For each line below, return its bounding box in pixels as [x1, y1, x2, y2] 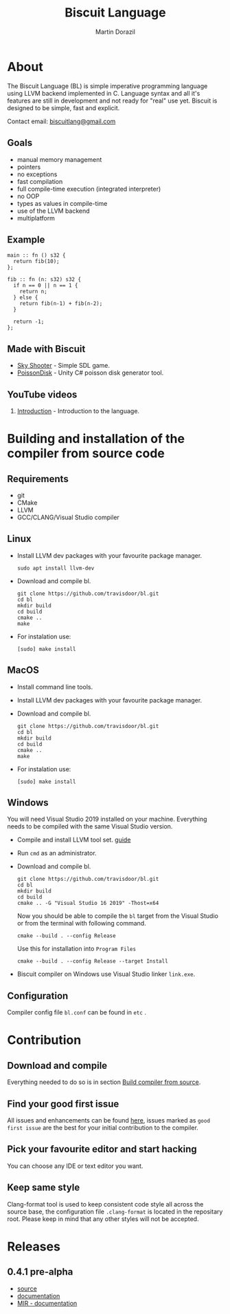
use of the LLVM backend [16, 207, 91, 215]
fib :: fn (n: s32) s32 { [7, 276, 81, 283]
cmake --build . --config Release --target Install [16, 958, 168, 965]
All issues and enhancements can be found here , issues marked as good [7, 1116, 211, 1124]
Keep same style [7, 1182, 80, 1193]
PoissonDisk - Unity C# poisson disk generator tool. [16, 368, 164, 377]
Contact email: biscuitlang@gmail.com [7, 117, 116, 125]
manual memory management [16, 155, 102, 163]
